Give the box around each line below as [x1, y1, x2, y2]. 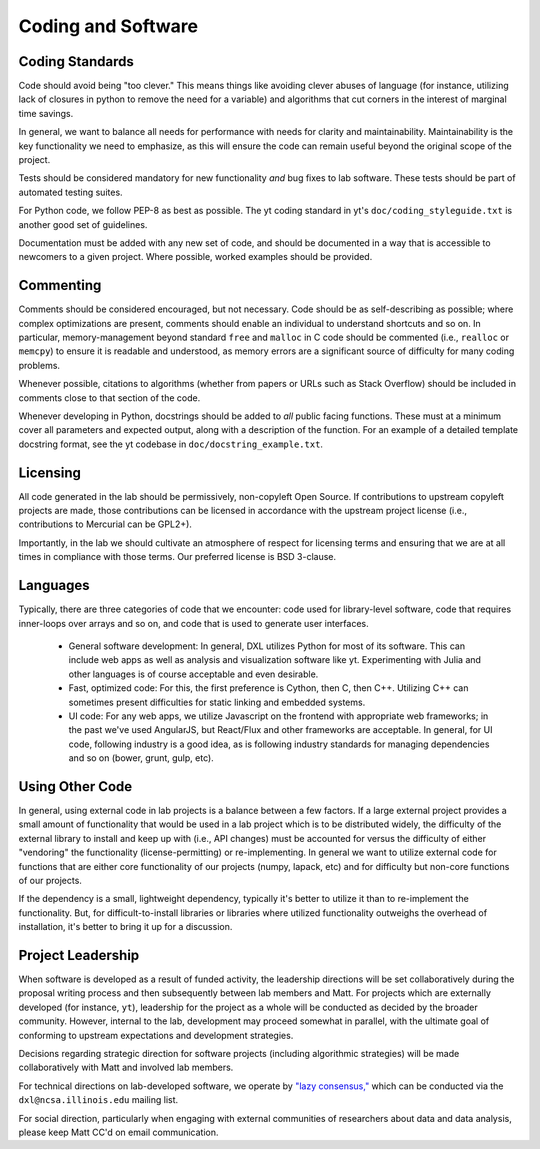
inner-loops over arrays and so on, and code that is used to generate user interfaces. [18, 617, 369, 629]
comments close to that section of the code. [18, 391, 201, 404]
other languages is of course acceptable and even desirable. [68, 668, 319, 680]
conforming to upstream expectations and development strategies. [18, 1029, 294, 1041]
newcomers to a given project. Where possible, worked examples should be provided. [18, 251, 373, 263]
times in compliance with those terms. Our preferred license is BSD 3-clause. [18, 551, 337, 563]
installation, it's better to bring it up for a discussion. [18, 921, 233, 933]
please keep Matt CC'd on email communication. [18, 1126, 219, 1138]
